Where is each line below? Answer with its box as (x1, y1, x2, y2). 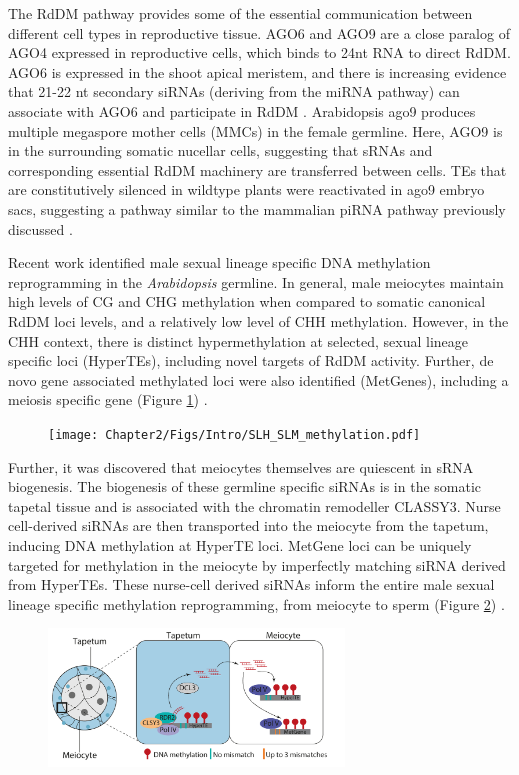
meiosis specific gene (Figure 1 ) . (8, 389, 208, 410)
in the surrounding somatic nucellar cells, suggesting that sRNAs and (8, 140, 433, 161)
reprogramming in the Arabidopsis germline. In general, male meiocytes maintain (8, 271, 504, 292)
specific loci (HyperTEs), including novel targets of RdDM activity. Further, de (8, 350, 494, 371)
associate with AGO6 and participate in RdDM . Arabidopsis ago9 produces (8, 100, 476, 121)
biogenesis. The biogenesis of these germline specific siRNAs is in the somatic (8, 476, 482, 497)
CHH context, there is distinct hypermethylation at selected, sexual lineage (8, 330, 469, 351)
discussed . (8, 218, 73, 239)
